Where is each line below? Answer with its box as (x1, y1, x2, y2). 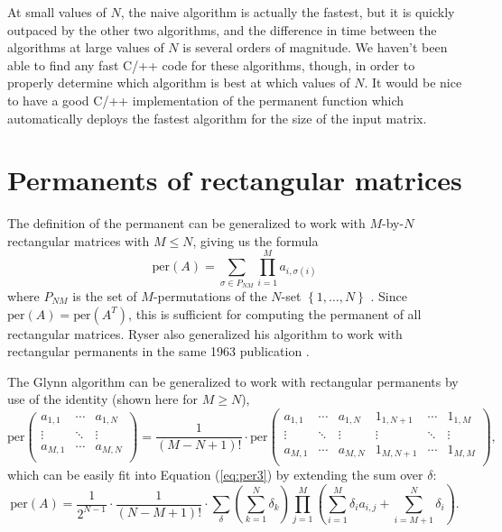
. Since (370, 287, 407, 305)
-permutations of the (153, 287, 267, 305)
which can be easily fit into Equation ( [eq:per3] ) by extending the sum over (7, 465, 423, 484)
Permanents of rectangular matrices (7, 161, 462, 198)
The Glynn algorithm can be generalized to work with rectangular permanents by (7, 371, 459, 390)
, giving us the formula (192, 231, 319, 250)
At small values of (7, 3, 107, 21)
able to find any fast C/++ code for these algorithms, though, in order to (7, 55, 415, 74)
